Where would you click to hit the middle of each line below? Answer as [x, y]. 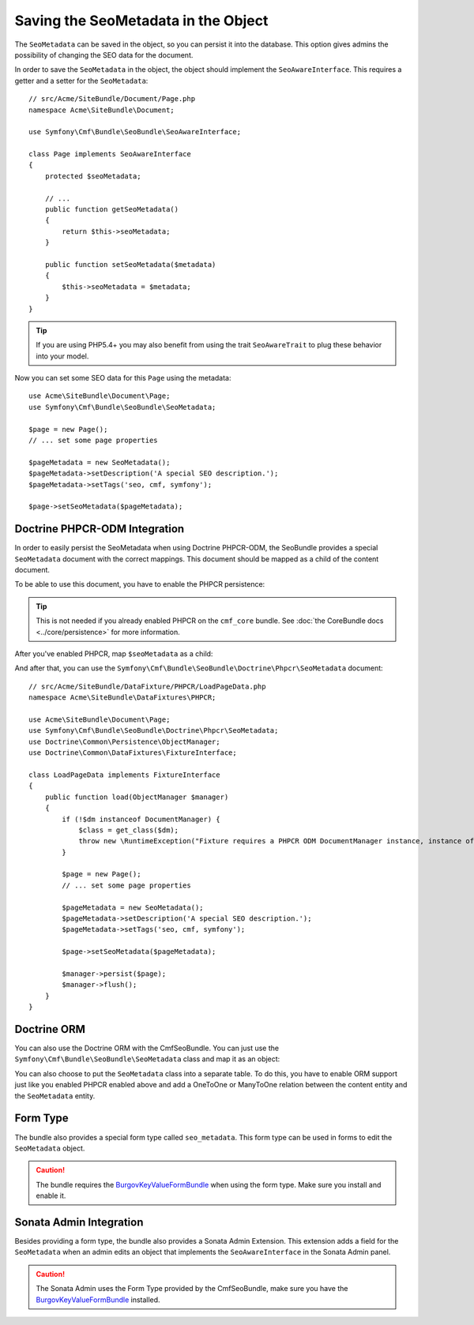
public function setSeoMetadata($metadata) [130, 264]
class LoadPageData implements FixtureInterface [124, 775]
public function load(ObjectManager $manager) [137, 797]
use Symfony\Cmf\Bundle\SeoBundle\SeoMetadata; [122, 407]
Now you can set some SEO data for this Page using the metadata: [123, 378]
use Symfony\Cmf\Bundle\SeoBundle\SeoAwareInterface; [135, 132]
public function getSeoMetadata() [112, 210]
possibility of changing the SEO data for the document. [104, 54]
